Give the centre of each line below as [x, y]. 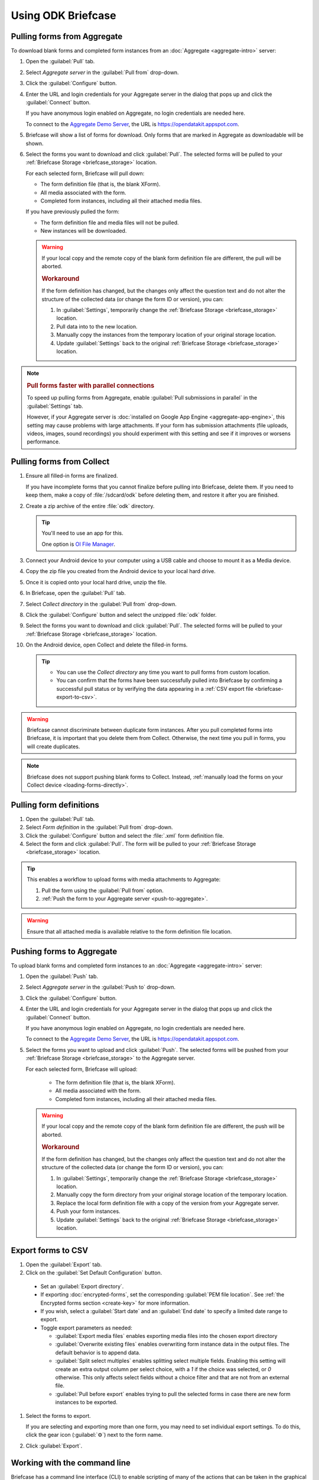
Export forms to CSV [50, 1250]
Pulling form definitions [55, 805]
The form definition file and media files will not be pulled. [110, 223]
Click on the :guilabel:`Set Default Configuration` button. [94, 1273]
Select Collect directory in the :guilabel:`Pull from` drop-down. [101, 604]
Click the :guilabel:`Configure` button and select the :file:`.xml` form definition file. [125, 835]
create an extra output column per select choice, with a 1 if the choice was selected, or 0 [163, 1369]
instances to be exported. [86, 1402]
